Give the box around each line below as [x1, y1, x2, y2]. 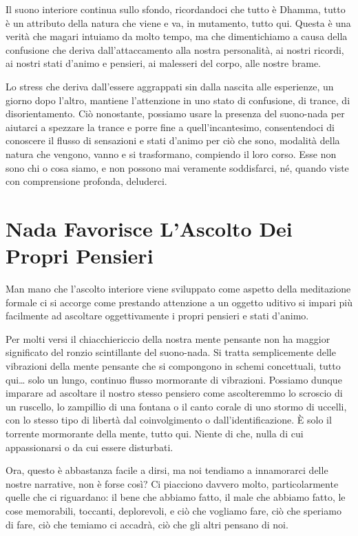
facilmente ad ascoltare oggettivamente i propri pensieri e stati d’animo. [6, 308, 309, 323]
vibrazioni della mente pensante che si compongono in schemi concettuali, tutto [6, 359, 341, 373]
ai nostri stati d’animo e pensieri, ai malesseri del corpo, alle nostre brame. [6, 56, 322, 70]
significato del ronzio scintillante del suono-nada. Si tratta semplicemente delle [6, 345, 336, 359]
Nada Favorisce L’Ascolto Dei [6, 214, 293, 242]
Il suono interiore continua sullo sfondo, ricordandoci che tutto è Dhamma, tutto [6, 2, 346, 16]
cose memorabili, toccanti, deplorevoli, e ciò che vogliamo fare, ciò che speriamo [6, 503, 341, 517]
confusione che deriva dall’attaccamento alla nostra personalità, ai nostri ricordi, [6, 42, 344, 57]
